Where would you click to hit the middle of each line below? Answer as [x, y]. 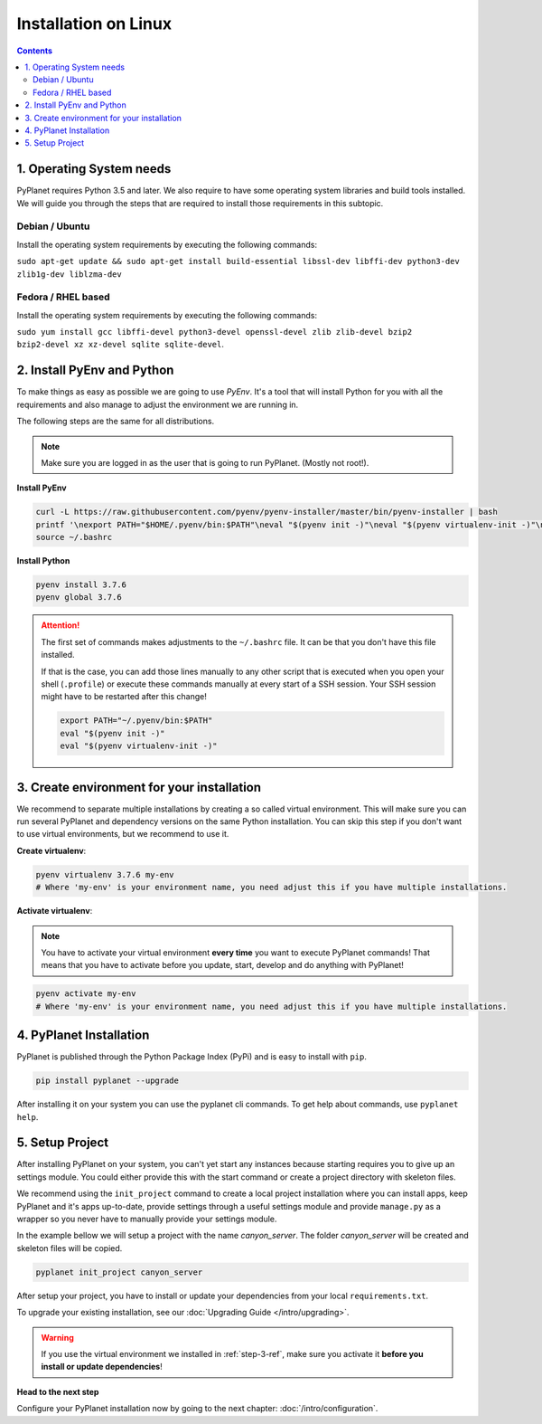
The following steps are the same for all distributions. [116, 422]
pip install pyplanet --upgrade [107, 1081]
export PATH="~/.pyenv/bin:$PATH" [136, 721]
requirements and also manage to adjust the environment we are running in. [158, 404]
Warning [57, 1337]
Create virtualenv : [51, 850]
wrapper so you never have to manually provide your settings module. [147, 1219]
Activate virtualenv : [55, 911]
